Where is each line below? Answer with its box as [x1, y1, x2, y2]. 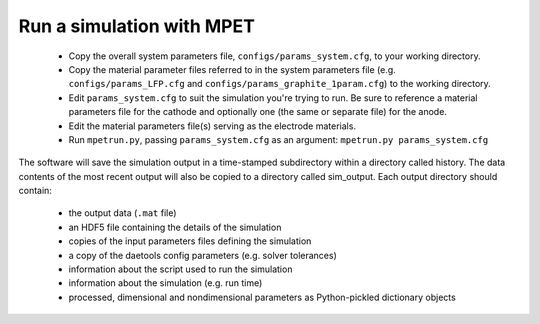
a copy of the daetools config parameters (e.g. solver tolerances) [68, 249, 337, 261]
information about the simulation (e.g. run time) [68, 277, 263, 289]
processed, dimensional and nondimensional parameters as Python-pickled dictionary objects [68, 291, 457, 303]
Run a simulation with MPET [18, 15, 255, 37]
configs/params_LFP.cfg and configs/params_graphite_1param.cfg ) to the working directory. [68, 78, 492, 90]
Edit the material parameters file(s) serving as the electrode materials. [68, 120, 357, 132]
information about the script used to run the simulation [68, 263, 293, 275]
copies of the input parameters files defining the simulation [68, 235, 312, 247]
